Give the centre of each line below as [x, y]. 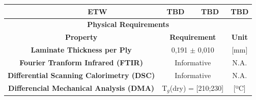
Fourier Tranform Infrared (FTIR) [81, 62]
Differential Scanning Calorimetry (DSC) [81, 75]
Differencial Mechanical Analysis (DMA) [81, 87]
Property [81, 37]
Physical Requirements [128, 24]
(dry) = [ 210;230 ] [197, 87]
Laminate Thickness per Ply [81, 50]
